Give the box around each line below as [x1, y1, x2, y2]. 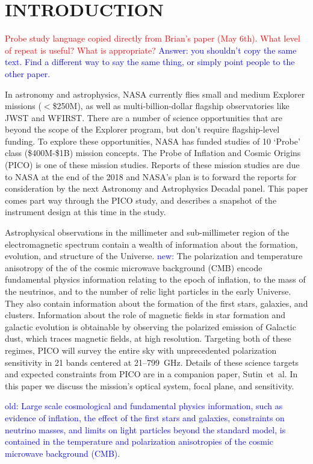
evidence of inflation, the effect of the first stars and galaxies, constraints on [5, 411, 285, 424]
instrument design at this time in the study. [5, 205, 166, 218]
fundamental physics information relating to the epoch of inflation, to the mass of [5, 273, 306, 286]
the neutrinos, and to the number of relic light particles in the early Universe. [5, 285, 291, 297]
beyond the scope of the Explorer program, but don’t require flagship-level [5, 123, 280, 136]
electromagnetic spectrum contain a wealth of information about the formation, [5, 237, 298, 250]
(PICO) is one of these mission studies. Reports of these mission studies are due [5, 158, 300, 171]
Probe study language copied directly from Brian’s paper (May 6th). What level [5, 32, 300, 45]
